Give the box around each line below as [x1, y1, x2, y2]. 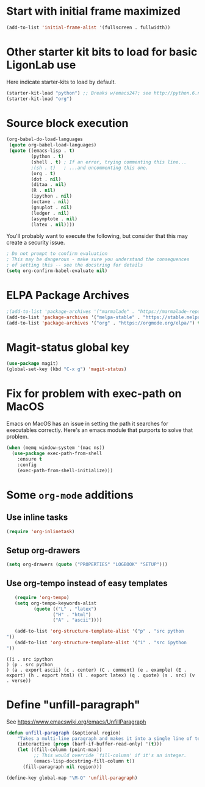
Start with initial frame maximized [6, 4, 181, 18]
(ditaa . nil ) [31, 182, 67, 188]
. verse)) [6, 677, 32, 684]
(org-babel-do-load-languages [6, 136, 84, 143]
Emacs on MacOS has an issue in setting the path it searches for [6, 420, 169, 428]
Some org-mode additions [6, 488, 134, 501]
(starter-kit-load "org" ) [6, 96, 72, 102]
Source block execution [6, 116, 129, 130]
